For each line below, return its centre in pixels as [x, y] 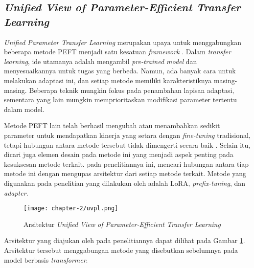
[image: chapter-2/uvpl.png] [71, 209]
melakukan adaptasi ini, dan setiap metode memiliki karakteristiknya [108, 80]
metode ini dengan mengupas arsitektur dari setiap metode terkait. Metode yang [125, 173]
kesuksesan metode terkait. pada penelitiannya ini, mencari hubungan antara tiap [127, 164]
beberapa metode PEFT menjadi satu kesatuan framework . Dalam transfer [117, 52]
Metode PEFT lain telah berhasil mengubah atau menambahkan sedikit [112, 125]
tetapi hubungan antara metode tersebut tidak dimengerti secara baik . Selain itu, [127, 145]
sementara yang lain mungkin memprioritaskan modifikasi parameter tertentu [121, 100]
